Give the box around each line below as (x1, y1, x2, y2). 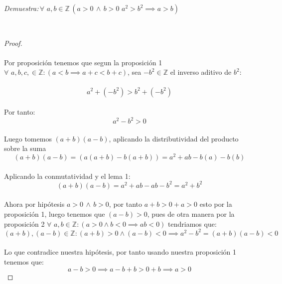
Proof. (4, 37, 22, 48)
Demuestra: (4, 3, 39, 13)
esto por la (199, 199, 232, 209)
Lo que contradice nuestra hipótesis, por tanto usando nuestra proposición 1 (4, 247, 236, 257)
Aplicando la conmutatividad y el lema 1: (4, 170, 131, 181)
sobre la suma (4, 143, 46, 153)
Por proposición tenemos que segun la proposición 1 (4, 57, 162, 67)
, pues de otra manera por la (147, 208, 235, 219)
